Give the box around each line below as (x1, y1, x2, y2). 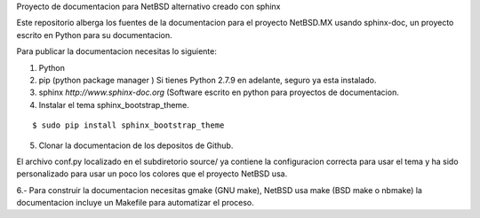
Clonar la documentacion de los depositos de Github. (38, 140, 234, 151)
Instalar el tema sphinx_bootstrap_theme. (38, 99, 190, 110)
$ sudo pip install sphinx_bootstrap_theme (32, 121, 225, 130)
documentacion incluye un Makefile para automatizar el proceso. (16, 198, 255, 208)
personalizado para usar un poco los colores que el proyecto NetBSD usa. (16, 168, 288, 179)
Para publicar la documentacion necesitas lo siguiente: (16, 46, 217, 57)
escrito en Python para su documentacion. (16, 29, 172, 40)
